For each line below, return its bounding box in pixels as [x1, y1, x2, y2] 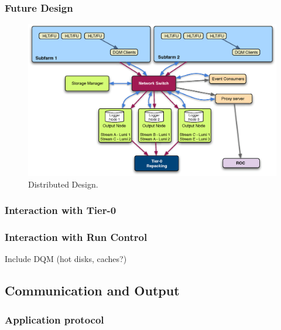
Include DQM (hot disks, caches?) [5, 253, 127, 265]
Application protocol [5, 312, 104, 326]
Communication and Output [5, 281, 180, 300]
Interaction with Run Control [5, 229, 148, 244]
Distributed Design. [28, 178, 98, 190]
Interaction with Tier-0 [5, 203, 116, 217]
